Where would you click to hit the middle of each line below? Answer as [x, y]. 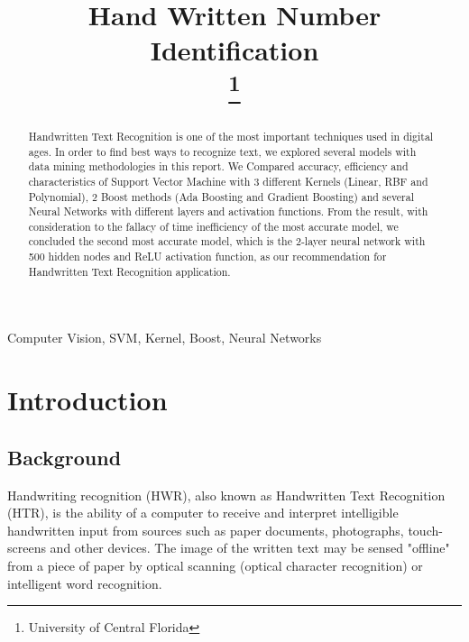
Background [64, 457]
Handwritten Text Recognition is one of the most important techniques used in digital [231, 136]
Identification [234, 50]
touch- [425, 530]
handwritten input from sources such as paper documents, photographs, [206, 530]
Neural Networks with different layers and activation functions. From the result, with [228, 211]
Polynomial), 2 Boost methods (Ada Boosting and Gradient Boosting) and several [221, 196]
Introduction [87, 400]
